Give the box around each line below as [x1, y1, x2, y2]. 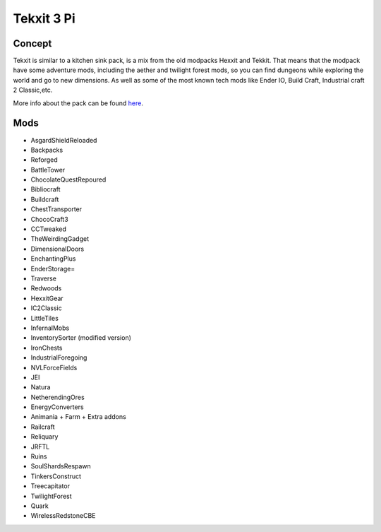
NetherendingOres [30, 393, 85, 401]
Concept [13, 37, 52, 49]
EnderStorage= [30, 264, 75, 273]
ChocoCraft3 [30, 215, 68, 223]
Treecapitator [30, 482, 71, 490]
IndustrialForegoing [30, 353, 87, 362]
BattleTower [30, 165, 66, 174]
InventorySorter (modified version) [30, 333, 132, 342]
